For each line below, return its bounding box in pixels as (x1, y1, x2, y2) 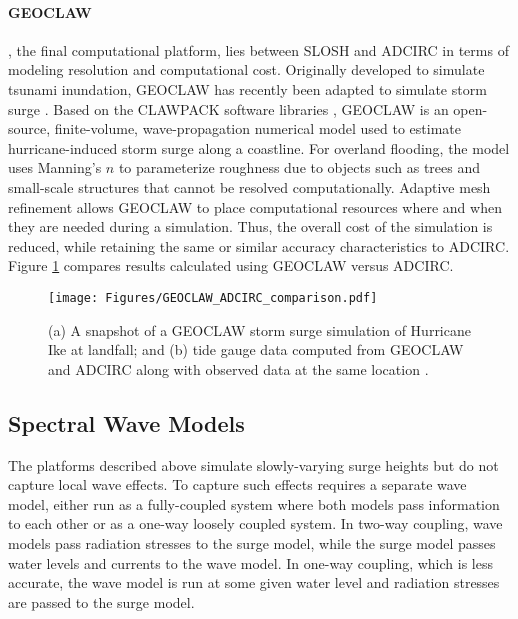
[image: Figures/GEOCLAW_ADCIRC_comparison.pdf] (48, 290, 378, 305)
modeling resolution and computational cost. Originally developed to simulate (8, 59, 485, 80)
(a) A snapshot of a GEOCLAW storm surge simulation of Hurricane (48, 319, 471, 340)
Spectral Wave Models (8, 407, 245, 438)
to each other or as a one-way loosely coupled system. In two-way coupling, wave (8, 513, 503, 534)
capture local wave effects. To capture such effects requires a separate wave (8, 474, 467, 495)
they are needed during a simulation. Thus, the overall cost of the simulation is (8, 216, 493, 237)
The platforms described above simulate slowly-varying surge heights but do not (8, 454, 499, 475)
